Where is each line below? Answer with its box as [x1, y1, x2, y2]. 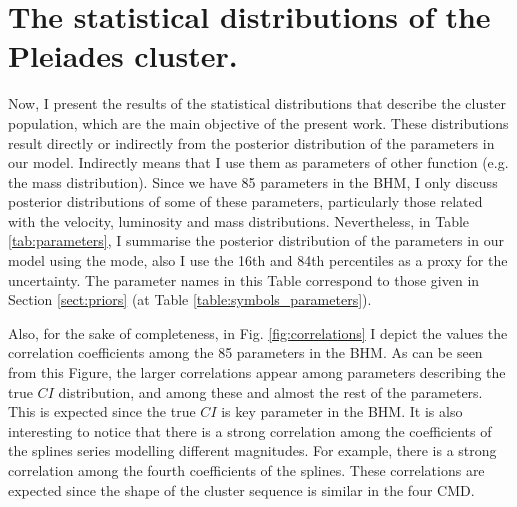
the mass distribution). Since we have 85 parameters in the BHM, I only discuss [8, 171, 498, 192]
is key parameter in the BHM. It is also [221, 401, 463, 422]
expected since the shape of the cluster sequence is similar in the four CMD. [8, 479, 475, 500]
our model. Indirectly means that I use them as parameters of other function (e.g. [8, 152, 509, 173]
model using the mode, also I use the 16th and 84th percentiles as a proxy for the [8, 250, 508, 271]
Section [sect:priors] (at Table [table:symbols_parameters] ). [8, 289, 372, 310]
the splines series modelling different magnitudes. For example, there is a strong [8, 440, 497, 461]
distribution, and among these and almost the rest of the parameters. [58, 381, 483, 402]
